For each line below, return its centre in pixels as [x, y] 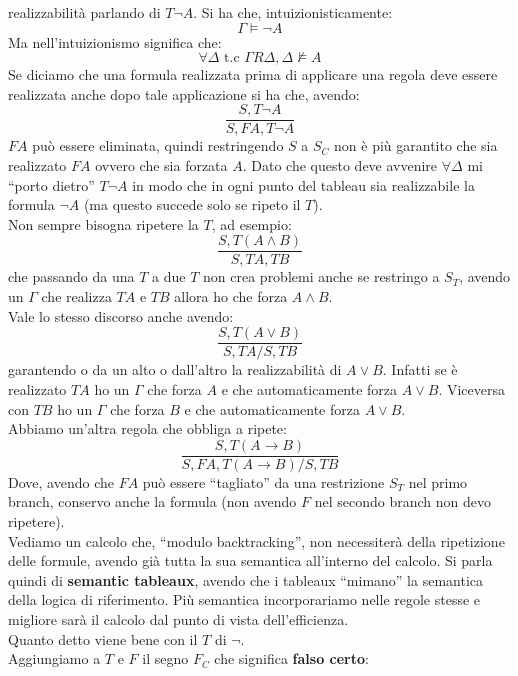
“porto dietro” [51, 184]
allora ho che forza [231, 296]
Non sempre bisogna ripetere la [103, 223]
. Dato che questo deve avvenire [340, 165]
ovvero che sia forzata [161, 165]
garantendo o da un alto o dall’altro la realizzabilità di [175, 369]
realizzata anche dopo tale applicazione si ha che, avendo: [184, 93]
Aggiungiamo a [54, 658]
